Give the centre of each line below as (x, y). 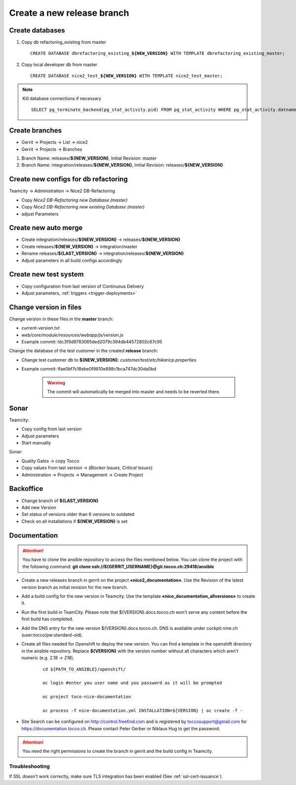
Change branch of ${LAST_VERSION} (60, 501)
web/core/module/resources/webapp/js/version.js (72, 335)
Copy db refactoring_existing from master (64, 42)
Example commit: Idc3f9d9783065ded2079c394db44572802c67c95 (92, 342)
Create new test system (46, 274)
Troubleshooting (30, 766)
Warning (56, 382)
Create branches (35, 131)
